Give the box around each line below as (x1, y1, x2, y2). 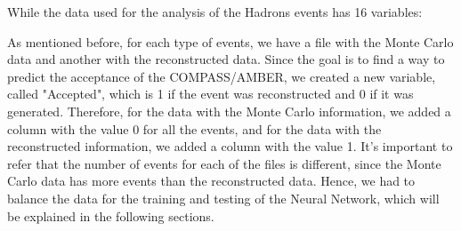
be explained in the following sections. (7, 206, 214, 225)
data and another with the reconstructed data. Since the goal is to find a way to (7, 50, 445, 68)
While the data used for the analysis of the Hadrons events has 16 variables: (7, 3, 423, 20)
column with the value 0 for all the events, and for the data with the (7, 119, 382, 138)
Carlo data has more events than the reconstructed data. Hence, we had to (7, 171, 416, 190)
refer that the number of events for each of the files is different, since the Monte (7, 154, 441, 172)
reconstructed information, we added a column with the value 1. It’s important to (7, 137, 453, 155)
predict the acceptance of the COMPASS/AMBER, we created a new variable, (7, 67, 436, 85)
